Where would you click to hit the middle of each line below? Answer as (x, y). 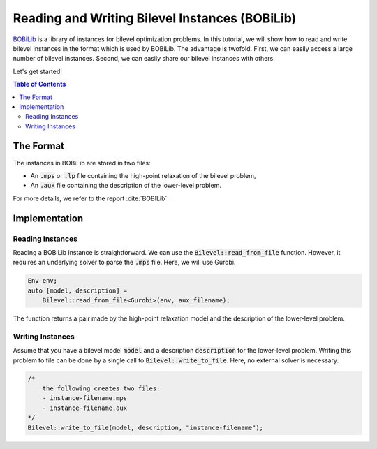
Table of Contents (39, 84)
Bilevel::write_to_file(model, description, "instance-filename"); (146, 427)
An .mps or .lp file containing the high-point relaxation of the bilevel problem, (143, 175)
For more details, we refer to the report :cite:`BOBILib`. (91, 198)
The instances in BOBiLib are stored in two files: (82, 163)
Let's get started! (38, 71)
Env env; (43, 281)
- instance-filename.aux (85, 408)
